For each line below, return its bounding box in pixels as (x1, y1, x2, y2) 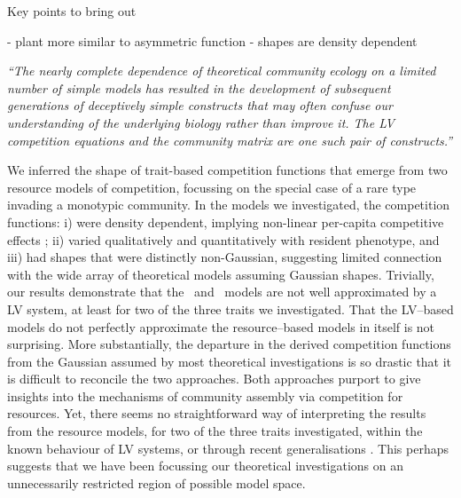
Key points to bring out (7, 2, 137, 20)
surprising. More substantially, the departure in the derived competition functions (7, 335, 451, 353)
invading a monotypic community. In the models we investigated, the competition (7, 195, 450, 214)
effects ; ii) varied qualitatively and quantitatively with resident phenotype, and (7, 230, 440, 249)
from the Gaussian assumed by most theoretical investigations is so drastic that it (7, 352, 452, 370)
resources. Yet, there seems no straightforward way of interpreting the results (7, 404, 426, 423)
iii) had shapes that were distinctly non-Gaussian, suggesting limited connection (7, 248, 442, 266)
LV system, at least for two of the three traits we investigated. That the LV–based (7, 299, 454, 318)
